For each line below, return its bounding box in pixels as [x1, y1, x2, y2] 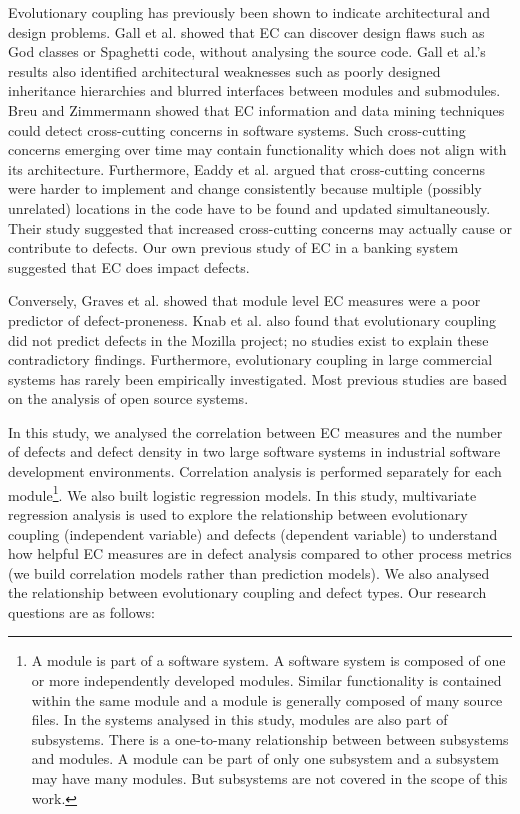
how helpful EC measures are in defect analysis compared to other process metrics [8, 543, 512, 564]
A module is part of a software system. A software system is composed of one [31, 650, 506, 671]
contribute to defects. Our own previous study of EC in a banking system [8, 237, 459, 258]
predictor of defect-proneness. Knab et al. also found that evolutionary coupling [8, 309, 497, 330]
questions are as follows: [8, 601, 155, 622]
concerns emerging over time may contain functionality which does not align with [8, 139, 507, 160]
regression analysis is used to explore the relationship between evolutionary [8, 503, 468, 524]
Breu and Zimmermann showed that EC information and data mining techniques [8, 99, 505, 120]
